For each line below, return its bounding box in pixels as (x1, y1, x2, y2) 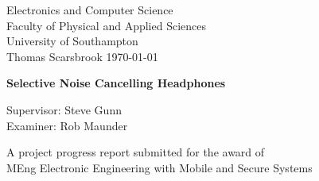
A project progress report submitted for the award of (6, 144, 265, 160)
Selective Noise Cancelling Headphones (6, 75, 226, 91)
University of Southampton (6, 33, 138, 49)
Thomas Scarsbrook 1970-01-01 (6, 48, 158, 64)
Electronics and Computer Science (6, 2, 173, 17)
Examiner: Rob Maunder (6, 117, 128, 133)
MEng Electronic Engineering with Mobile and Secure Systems (6, 159, 313, 175)
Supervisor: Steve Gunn (6, 101, 122, 117)
